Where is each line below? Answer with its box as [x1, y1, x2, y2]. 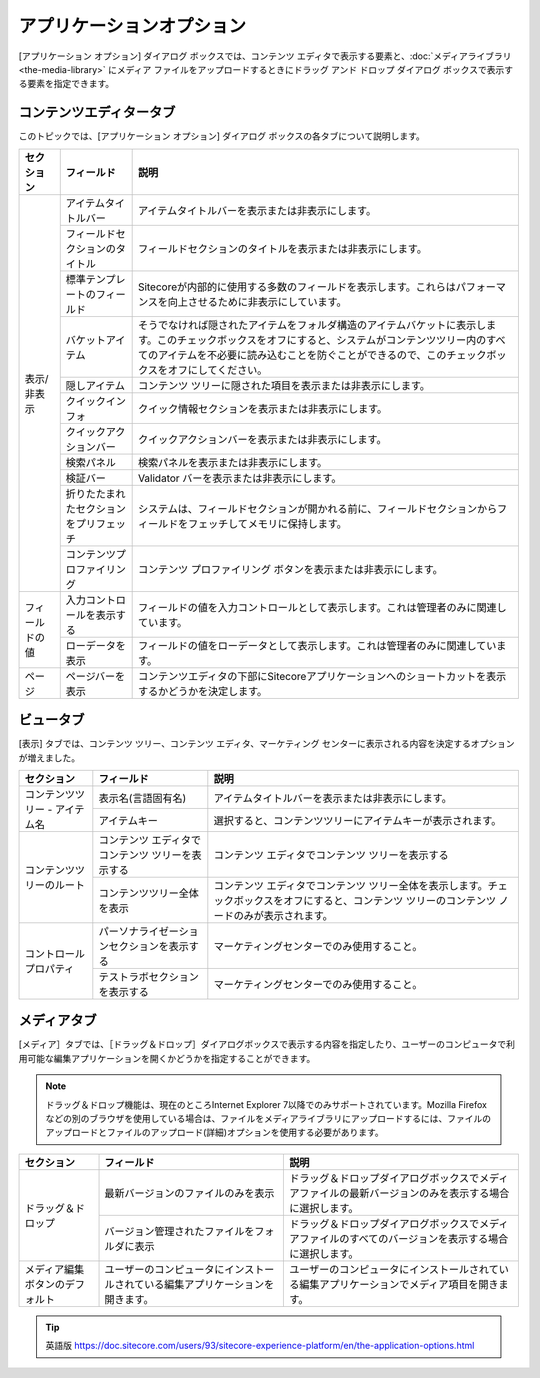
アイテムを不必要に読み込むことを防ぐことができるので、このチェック [157, 348, 487, 362]
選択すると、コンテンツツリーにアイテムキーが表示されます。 [213, 814, 502, 828]
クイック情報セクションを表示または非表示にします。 [137, 401, 388, 415]
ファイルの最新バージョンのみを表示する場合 [299, 1186, 510, 1200]
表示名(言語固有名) [98, 791, 187, 805]
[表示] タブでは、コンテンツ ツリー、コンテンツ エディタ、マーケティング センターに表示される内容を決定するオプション [18, 738, 515, 750]
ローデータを [65, 638, 127, 652]
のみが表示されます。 [233, 908, 334, 922]
